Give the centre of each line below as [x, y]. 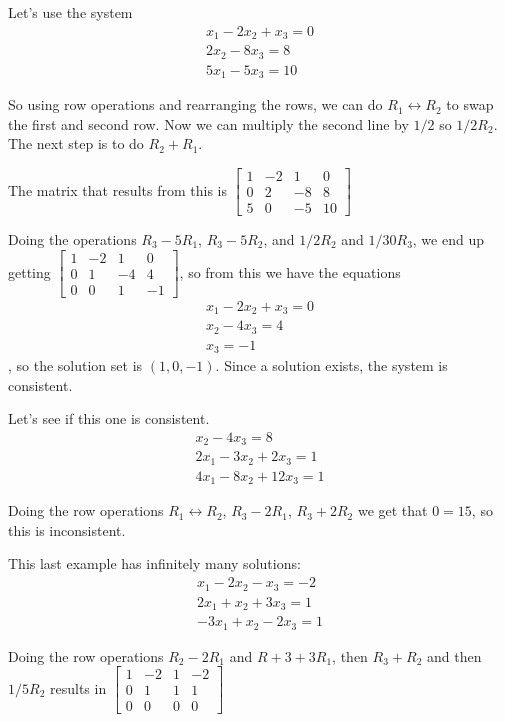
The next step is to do [76, 143]
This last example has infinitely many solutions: [154, 563]
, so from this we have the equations [290, 271]
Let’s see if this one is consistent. [109, 418]
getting [29, 271]
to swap [470, 104]
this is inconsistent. [67, 529]
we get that [392, 510]
